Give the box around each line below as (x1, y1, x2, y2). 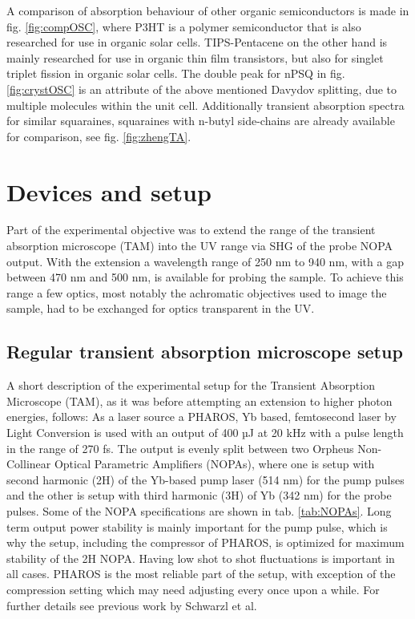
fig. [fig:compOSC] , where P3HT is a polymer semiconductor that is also (6, 18, 361, 34)
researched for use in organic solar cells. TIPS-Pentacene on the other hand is (6, 34, 388, 51)
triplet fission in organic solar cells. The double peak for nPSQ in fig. (6, 65, 345, 82)
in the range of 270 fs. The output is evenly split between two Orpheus (6, 439, 354, 456)
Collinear (6, 455, 51, 472)
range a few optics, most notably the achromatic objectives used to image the (6, 284, 387, 301)
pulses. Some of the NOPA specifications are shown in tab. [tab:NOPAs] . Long (6, 502, 392, 519)
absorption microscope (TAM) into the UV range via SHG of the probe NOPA (6, 237, 393, 254)
